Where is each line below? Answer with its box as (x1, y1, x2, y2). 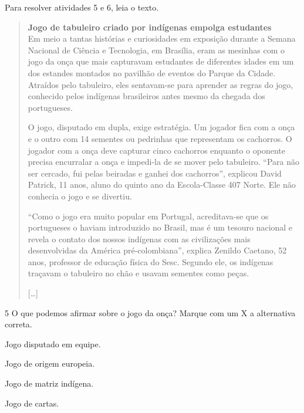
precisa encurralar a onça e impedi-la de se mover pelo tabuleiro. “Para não (28, 155, 300, 168)
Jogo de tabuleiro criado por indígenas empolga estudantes (28, 21, 272, 33)
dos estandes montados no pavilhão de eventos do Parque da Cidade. (28, 66, 276, 79)
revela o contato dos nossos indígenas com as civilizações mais (28, 232, 251, 245)
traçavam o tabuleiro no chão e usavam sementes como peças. (28, 267, 249, 279)
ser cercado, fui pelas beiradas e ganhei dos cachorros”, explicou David (28, 167, 282, 179)
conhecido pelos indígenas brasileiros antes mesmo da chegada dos (28, 90, 265, 102)
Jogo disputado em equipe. (5, 337, 101, 350)
